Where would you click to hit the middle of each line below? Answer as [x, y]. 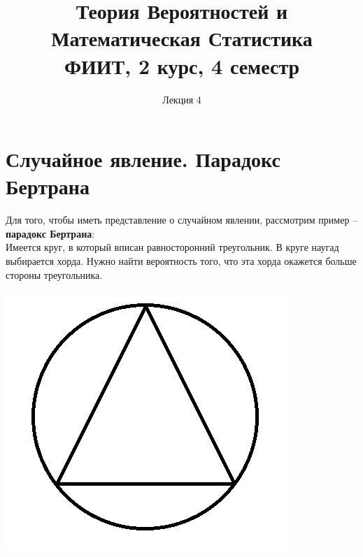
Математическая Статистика [182, 38]
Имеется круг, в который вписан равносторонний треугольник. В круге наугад [172, 247]
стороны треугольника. [54, 274]
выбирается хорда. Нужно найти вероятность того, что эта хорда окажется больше [181, 261]
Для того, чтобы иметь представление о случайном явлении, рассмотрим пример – [182, 220]
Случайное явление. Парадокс [143, 159]
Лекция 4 [182, 99]
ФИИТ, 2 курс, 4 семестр [182, 65]
